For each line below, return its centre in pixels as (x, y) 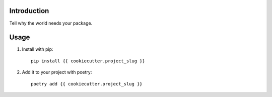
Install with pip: (38, 49)
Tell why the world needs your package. (51, 23)
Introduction (29, 11)
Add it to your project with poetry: (57, 72)
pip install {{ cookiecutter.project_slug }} (88, 61)
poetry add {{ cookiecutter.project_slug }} (87, 84)
